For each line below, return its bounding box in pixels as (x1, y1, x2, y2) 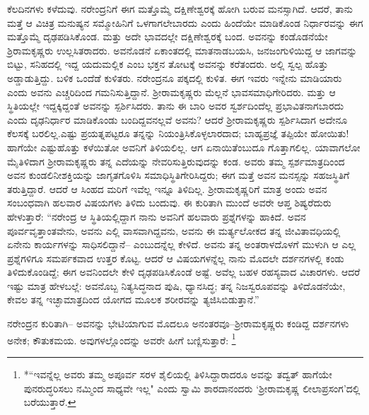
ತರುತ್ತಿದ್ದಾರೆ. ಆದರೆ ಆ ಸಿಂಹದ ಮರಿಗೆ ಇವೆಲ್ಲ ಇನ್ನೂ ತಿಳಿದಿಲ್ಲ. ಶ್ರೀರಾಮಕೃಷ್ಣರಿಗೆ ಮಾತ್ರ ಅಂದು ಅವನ (7, 181, 327, 196)
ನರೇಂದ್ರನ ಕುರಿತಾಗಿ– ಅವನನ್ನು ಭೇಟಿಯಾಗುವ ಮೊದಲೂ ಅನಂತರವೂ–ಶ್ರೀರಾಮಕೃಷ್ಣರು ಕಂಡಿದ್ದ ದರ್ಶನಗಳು (7, 316, 349, 331)
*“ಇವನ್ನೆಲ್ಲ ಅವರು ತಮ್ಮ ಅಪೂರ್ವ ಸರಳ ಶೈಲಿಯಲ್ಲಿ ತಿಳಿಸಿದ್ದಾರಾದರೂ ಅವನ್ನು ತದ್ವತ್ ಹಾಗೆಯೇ (23, 366, 332, 381)
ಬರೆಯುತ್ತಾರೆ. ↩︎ (23, 394, 76, 409)
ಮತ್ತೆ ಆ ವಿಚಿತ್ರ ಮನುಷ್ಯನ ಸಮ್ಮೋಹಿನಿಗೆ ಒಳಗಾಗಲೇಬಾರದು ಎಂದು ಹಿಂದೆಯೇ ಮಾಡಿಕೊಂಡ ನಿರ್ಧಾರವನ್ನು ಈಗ (7, 15, 363, 30)
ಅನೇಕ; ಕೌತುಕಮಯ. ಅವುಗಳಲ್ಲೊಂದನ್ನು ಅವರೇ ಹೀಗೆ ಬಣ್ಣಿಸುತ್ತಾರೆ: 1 (7, 330, 236, 347)
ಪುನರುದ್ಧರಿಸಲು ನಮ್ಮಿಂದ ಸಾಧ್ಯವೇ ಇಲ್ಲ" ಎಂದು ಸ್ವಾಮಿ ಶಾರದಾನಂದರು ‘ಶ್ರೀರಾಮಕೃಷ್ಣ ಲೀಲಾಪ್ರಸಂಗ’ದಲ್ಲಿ (23, 380, 361, 395)
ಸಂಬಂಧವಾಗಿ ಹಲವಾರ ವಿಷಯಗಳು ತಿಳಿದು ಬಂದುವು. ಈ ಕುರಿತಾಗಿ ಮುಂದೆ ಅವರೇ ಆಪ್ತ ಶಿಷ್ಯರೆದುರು (7, 195, 332, 210)
